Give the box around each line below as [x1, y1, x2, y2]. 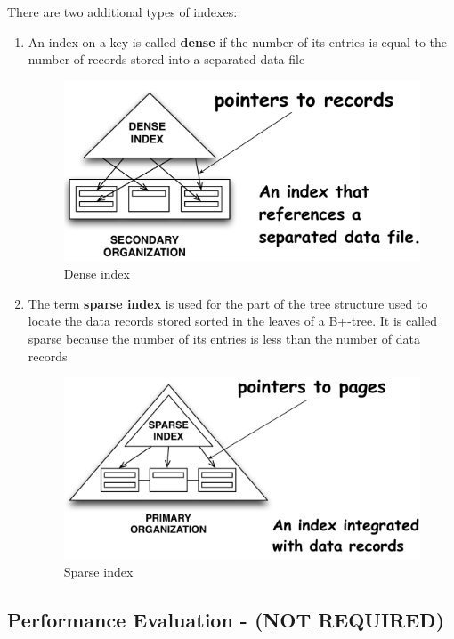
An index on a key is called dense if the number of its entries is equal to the [28, 32, 448, 51]
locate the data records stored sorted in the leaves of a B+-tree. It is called [28, 311, 437, 330]
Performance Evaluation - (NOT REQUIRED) [7, 605, 445, 633]
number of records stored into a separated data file [28, 50, 305, 69]
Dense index [63, 264, 130, 283]
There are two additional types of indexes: [7, 3, 238, 20]
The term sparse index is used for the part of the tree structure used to [28, 294, 428, 312]
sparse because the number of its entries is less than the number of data [28, 328, 420, 347]
